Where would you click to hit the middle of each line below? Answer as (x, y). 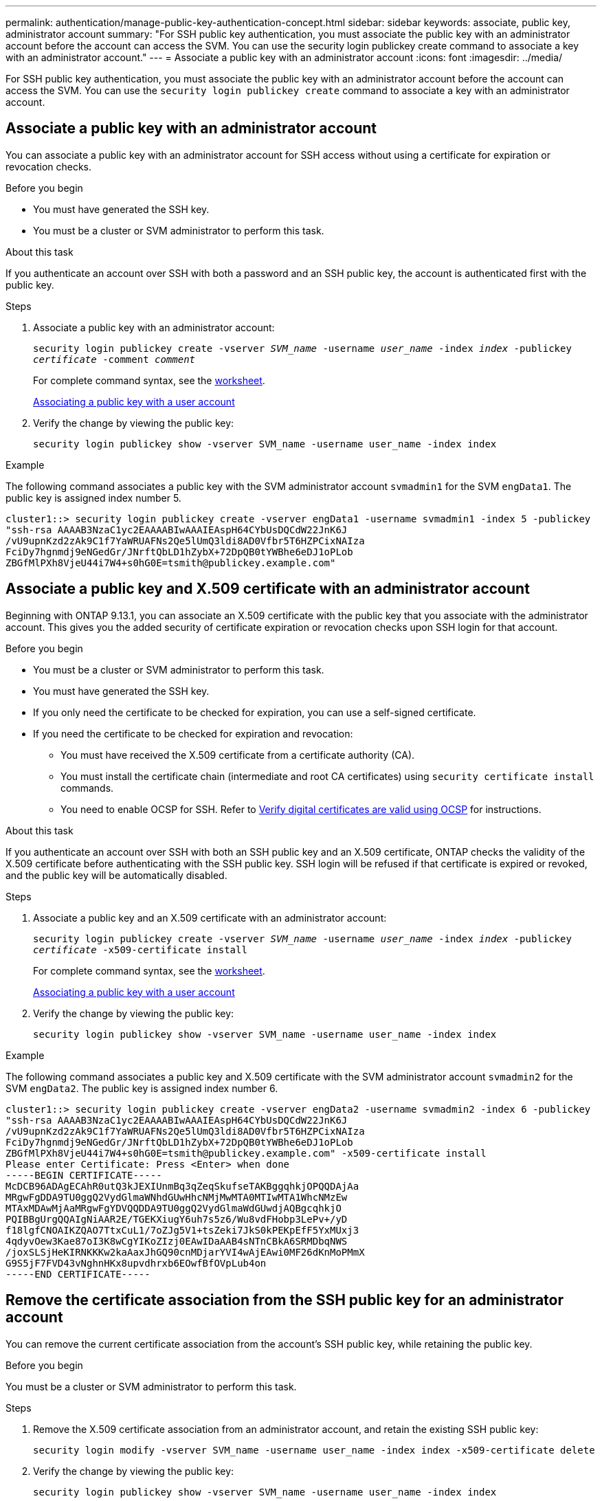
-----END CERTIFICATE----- (78, 1274)
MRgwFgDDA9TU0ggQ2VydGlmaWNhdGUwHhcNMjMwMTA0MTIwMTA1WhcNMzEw (177, 1197)
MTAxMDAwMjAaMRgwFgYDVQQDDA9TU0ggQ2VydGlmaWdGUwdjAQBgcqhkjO (174, 1208)
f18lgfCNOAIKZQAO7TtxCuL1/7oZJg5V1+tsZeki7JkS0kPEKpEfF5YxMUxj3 (182, 1230)
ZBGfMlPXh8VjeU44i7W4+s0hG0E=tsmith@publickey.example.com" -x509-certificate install (246, 1153)
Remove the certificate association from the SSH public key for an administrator (285, 1300)
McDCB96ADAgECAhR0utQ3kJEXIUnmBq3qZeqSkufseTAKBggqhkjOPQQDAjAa (182, 1186)
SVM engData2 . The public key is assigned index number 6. (142, 1088)
